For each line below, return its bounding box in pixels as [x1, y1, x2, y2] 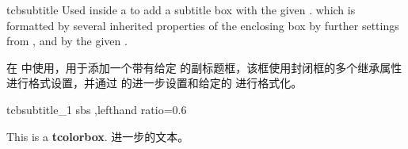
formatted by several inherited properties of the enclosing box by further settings [6, 17, 399, 33]
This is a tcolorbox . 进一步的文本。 [6, 128, 189, 144]
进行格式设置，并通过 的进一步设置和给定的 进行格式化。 [6, 74, 303, 91]
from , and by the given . [6, 32, 128, 49]
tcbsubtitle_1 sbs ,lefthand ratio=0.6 [6, 101, 187, 117]
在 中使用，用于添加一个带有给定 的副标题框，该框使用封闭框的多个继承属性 [6, 59, 402, 75]
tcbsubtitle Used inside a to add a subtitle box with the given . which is [6, 2, 356, 17]
